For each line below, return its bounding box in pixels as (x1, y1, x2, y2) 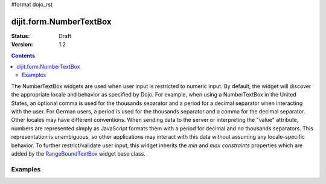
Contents (11, 52, 36, 59)
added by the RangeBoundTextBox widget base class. (11, 150, 146, 157)
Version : (11, 41, 33, 48)
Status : (11, 32, 30, 39)
